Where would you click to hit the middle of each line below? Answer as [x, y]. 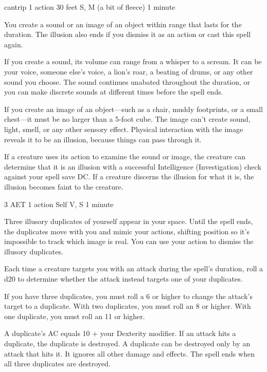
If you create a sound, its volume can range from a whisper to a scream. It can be [133, 61]
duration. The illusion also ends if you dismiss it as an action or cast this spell [128, 34]
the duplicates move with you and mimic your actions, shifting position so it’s [127, 231]
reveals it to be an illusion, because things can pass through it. [103, 139]
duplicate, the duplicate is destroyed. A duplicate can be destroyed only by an [127, 343]
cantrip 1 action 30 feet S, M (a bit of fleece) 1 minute [90, 7]
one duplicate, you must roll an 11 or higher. [75, 316]
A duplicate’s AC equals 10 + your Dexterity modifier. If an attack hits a [120, 333]
